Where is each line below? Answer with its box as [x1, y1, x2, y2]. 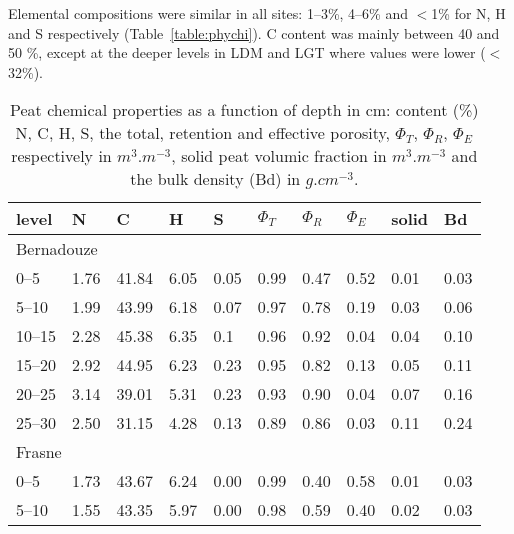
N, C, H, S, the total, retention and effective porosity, [15, 121, 390, 145]
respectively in [11, 144, 112, 168]
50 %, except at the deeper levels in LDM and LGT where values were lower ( [8, 42, 486, 63]
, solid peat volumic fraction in [171, 144, 387, 168]
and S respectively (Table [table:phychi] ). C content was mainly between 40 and [8, 22, 500, 43]
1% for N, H [431, 3, 506, 23]
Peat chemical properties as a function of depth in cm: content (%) [10, 98, 479, 122]
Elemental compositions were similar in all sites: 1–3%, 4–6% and [8, 3, 409, 23]
